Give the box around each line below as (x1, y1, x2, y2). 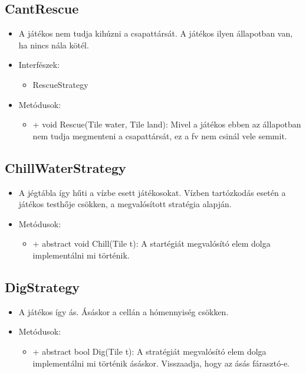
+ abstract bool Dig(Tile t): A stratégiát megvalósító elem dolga (32, 345, 266, 357)
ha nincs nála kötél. (18, 38, 89, 51)
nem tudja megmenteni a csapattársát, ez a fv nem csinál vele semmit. (32, 129, 287, 142)
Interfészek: (18, 58, 60, 71)
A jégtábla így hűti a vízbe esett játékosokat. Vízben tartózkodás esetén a (18, 186, 286, 198)
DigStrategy (5, 277, 80, 296)
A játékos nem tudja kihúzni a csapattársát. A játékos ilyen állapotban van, (18, 27, 293, 40)
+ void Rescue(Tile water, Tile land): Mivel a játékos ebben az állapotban (32, 118, 301, 130)
